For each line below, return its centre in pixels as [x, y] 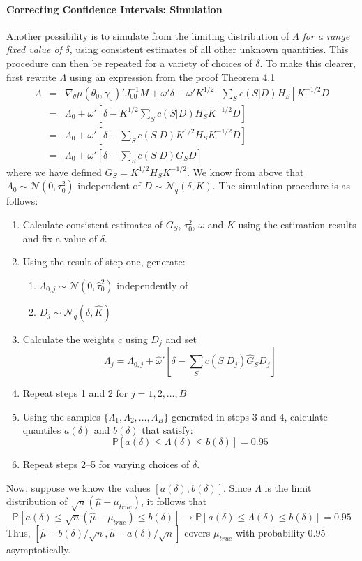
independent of [109, 185]
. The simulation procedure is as [281, 185]
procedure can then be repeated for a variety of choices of [129, 63]
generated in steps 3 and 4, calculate [250, 416]
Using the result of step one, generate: [104, 262]
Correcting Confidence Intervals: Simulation [114, 9]
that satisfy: [167, 430]
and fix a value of [60, 238]
